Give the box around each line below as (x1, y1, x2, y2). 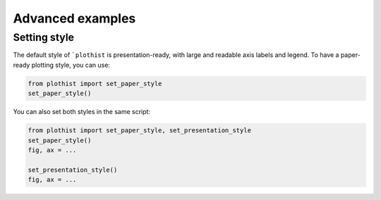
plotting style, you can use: (31, 61, 111, 69)
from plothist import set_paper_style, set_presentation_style (28, 127, 252, 135)
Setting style (13, 31, 74, 44)
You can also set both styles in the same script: (13, 108, 151, 116)
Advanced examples (13, 11, 136, 26)
